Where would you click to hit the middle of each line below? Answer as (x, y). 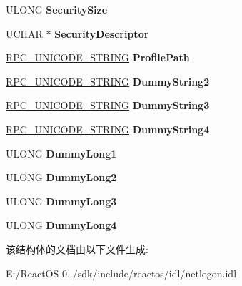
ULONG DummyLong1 (61, 153)
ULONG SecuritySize (57, 9)
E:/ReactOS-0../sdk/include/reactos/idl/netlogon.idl (121, 273)
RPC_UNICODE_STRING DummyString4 (108, 129)
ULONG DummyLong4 (61, 225)
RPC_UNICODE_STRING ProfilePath (98, 57)
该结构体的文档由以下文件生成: (77, 249)
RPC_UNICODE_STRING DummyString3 (108, 105)
